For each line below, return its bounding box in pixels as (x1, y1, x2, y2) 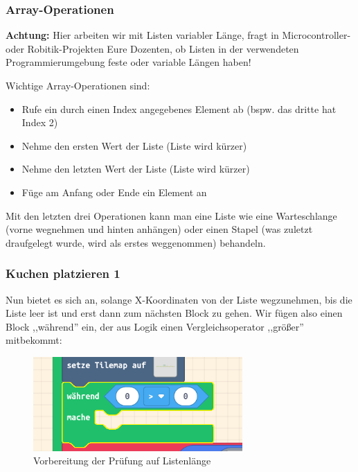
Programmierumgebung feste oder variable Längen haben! (6, 55, 251, 69)
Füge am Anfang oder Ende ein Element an (21, 184, 207, 199)
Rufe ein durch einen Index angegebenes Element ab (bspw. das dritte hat (21, 101, 337, 116)
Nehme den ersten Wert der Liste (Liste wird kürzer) (21, 138, 247, 152)
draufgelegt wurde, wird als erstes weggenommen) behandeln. (6, 235, 266, 250)
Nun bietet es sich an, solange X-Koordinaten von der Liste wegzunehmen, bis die (6, 292, 352, 306)
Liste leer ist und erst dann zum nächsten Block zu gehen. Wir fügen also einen (6, 306, 343, 320)
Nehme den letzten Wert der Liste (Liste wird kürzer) (21, 161, 250, 176)
